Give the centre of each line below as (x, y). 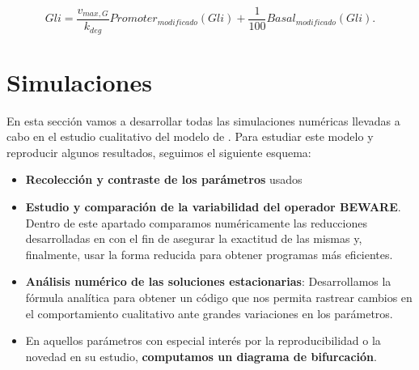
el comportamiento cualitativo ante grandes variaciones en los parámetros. (209, 313)
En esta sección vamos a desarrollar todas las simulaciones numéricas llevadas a (203, 120)
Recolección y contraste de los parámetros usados (164, 179)
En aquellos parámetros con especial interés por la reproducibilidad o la (203, 340)
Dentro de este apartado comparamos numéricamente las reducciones (196, 222)
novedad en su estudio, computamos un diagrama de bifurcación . (201, 356)
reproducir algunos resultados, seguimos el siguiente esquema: (159, 152)
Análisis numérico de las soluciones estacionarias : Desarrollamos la (208, 281)
